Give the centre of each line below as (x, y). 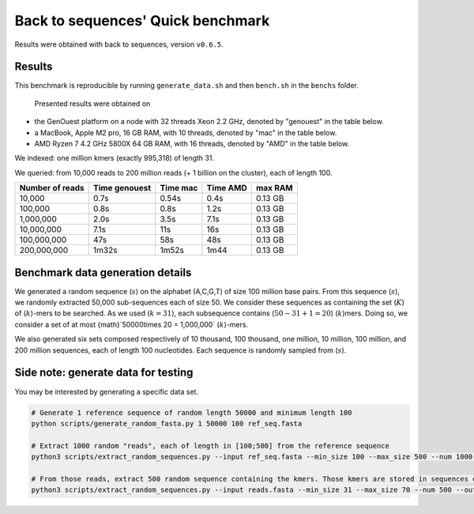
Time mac (179, 188)
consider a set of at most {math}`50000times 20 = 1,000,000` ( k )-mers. (132, 324)
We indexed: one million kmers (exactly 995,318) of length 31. (115, 158)
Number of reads (52, 188)
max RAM (274, 188)
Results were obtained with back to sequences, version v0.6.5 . (119, 44)
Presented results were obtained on (92, 104)
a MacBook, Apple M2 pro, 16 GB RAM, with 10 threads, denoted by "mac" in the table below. (186, 132)
